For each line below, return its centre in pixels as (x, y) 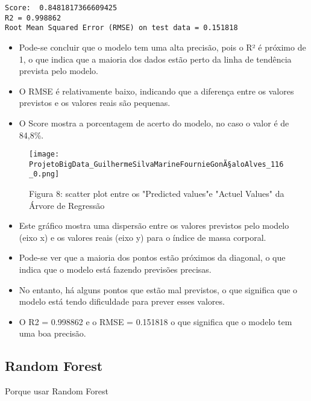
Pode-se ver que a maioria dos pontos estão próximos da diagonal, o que (152, 257)
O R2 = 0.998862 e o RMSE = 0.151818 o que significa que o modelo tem (155, 321)
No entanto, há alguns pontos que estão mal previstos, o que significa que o (158, 289)
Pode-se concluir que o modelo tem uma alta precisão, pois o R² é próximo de (162, 47)
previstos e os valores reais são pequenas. (95, 103)
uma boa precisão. (52, 333)
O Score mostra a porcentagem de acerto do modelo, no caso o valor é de (154, 123)
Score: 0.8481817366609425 (61, 8)
